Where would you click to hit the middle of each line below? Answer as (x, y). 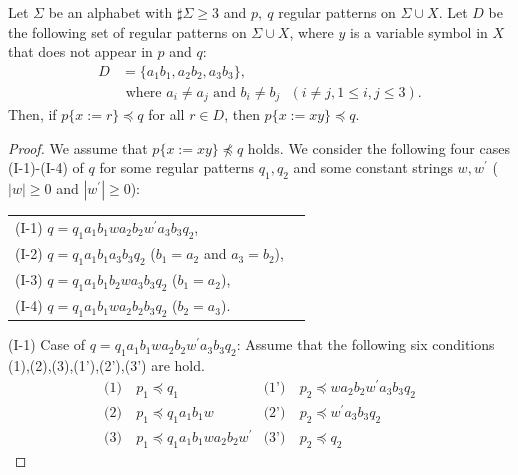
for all (166, 114)
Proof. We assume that (78, 147)
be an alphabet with (110, 12)
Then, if (32, 114)
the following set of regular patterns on (127, 31)
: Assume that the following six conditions (365, 344)
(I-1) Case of (47, 344)
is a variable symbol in (418, 31)
